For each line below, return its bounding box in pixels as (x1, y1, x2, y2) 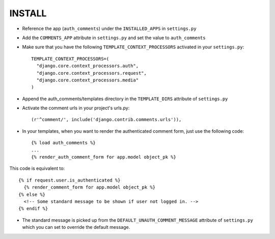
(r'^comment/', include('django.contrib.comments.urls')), (31, 117, 182, 123)
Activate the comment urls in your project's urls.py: (22, 105, 130, 111)
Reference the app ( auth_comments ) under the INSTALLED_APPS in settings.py (22, 25, 197, 32)
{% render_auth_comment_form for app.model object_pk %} (31, 154, 177, 160)
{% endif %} (18, 206, 48, 212)
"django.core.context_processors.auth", (36, 63, 139, 69)
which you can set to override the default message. (22, 224, 130, 230)
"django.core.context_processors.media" (36, 77, 139, 83)
